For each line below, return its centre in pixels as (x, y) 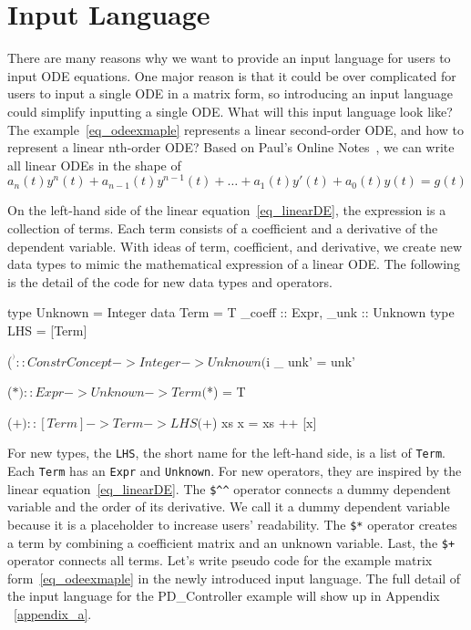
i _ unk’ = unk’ (311, 361)
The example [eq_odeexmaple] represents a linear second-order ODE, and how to (235, 129)
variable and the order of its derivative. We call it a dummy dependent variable (229, 506)
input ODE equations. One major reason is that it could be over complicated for (232, 75)
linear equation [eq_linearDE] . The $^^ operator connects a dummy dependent (229, 488)
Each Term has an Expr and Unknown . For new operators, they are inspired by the (235, 470)
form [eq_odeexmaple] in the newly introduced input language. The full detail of (234, 578)
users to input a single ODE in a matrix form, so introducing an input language (230, 93)
